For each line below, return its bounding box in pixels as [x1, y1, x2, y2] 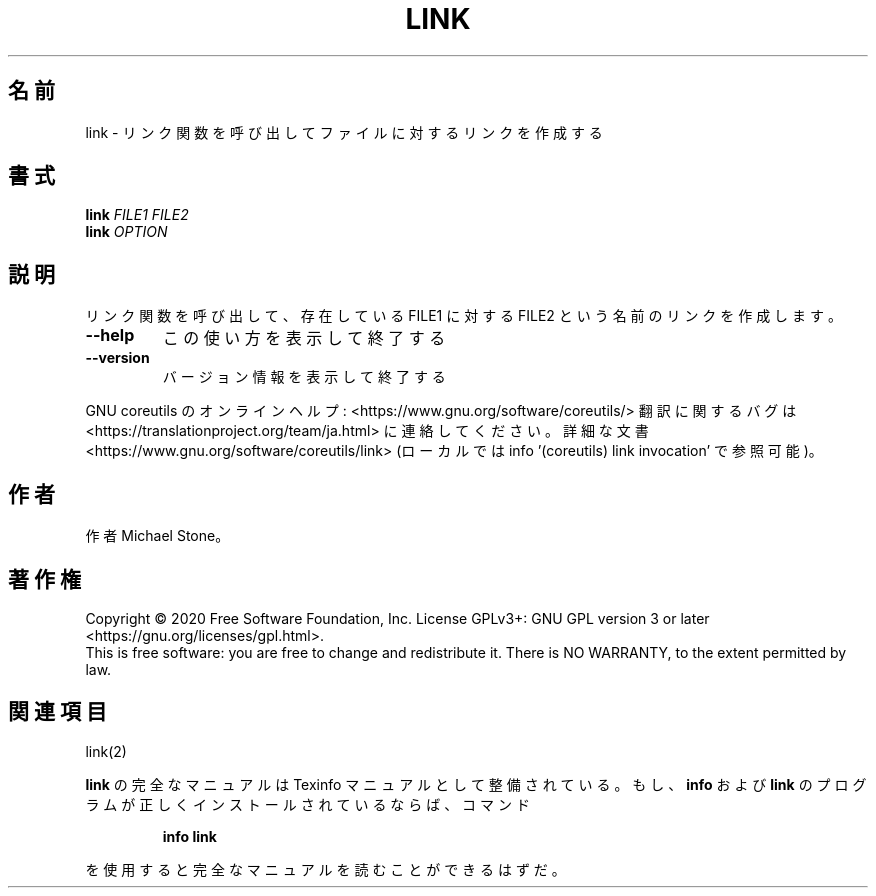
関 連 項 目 [8, 699, 107, 725]
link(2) [85, 742, 127, 760]
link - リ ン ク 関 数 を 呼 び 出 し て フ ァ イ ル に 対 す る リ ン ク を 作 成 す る [85, 123, 603, 141]
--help [85, 325, 135, 346]
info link [162, 827, 217, 845]
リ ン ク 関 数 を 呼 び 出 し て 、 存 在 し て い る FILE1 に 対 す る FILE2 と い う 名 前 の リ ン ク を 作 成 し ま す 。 [85, 307, 842, 325]
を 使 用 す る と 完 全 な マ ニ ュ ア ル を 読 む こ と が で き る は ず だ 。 [85, 860, 566, 878]
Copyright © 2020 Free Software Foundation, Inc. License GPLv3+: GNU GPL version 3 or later [85, 609, 710, 627]
